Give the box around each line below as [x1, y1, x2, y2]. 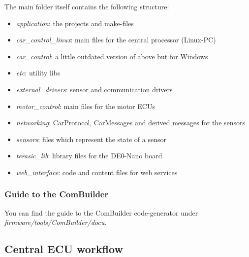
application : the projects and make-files [16, 18, 134, 28]
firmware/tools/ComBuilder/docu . [4, 217, 107, 227]
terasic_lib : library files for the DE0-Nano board [16, 150, 162, 161]
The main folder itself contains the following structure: [4, 1, 169, 11]
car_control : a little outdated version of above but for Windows [16, 51, 208, 61]
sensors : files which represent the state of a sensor [16, 134, 166, 144]
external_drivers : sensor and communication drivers [16, 84, 173, 94]
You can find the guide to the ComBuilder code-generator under [4, 207, 198, 218]
